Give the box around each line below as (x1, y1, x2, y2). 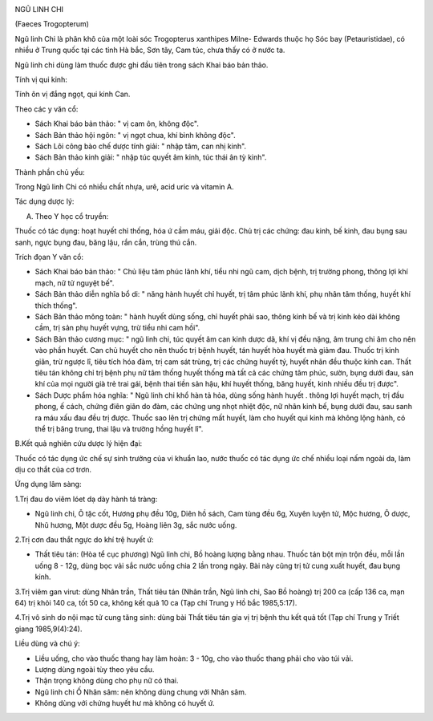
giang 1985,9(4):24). (14, 624, 83, 634)
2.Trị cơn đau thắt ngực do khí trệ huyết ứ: (14, 535, 154, 545)
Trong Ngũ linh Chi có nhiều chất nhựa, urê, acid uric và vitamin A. (14, 182, 234, 192)
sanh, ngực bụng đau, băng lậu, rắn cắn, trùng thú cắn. (14, 237, 197, 247)
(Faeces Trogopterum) (14, 19, 90, 29)
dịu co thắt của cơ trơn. (14, 465, 92, 475)
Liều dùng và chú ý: (14, 638, 80, 649)
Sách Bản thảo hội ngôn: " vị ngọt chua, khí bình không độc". (34, 130, 236, 140)
